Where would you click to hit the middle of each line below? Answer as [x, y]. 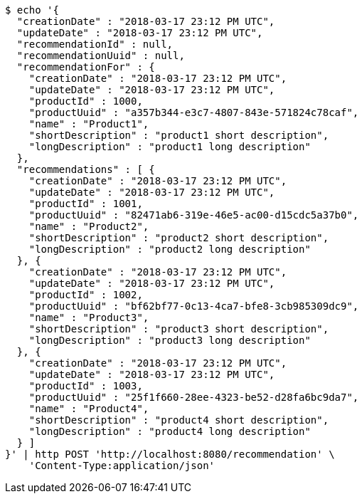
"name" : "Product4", [89, 409]
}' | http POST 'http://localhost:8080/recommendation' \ [170, 454]
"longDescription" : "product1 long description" [170, 147]
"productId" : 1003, [86, 386]
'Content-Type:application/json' [122, 466]
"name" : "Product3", [89, 317]
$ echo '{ [32, 10]
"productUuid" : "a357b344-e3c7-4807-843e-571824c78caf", [194, 112]
